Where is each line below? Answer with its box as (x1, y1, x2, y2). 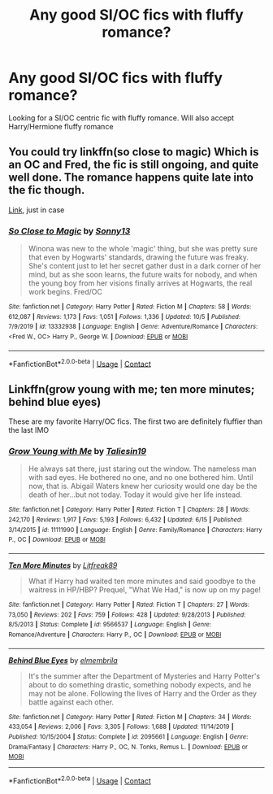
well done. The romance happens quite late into (8, 171, 254, 185)
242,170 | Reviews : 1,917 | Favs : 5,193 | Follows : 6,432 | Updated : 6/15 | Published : (8, 516, 243, 524)
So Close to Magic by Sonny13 (8, 225, 131, 237)
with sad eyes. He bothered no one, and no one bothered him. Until (28, 473, 253, 482)
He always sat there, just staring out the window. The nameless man (28, 464, 257, 473)
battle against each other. (28, 697, 115, 707)
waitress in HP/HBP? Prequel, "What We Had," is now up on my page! (28, 585, 262, 595)
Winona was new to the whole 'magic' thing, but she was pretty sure (28, 244, 258, 254)
